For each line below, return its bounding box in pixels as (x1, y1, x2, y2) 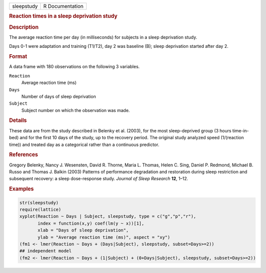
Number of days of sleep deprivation (21, 93, 96, 99)
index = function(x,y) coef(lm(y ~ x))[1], (37, 220, 145, 226)
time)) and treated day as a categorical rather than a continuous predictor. (9, 141, 160, 148)
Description (9, 24, 39, 31)
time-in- (232, 127, 249, 133)
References (9, 151, 38, 158)
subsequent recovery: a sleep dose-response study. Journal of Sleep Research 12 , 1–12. (9, 176, 188, 182)
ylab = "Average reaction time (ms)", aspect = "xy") (37, 234, 170, 240)
